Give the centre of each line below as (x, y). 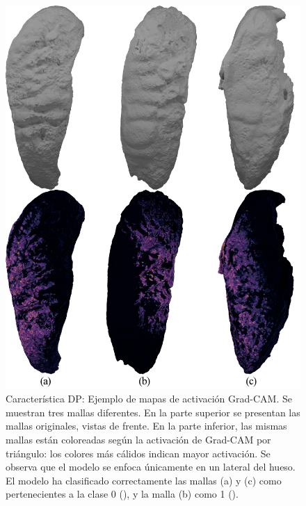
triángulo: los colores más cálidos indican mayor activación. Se (138, 453)
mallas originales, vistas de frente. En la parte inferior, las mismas (146, 426)
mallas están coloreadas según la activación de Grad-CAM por (138, 440)
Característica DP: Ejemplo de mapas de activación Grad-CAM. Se (149, 399)
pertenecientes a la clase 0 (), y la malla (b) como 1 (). (122, 494)
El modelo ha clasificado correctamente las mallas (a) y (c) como (144, 480)
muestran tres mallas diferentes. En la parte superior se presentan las (153, 412)
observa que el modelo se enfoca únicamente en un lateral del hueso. (151, 467)
